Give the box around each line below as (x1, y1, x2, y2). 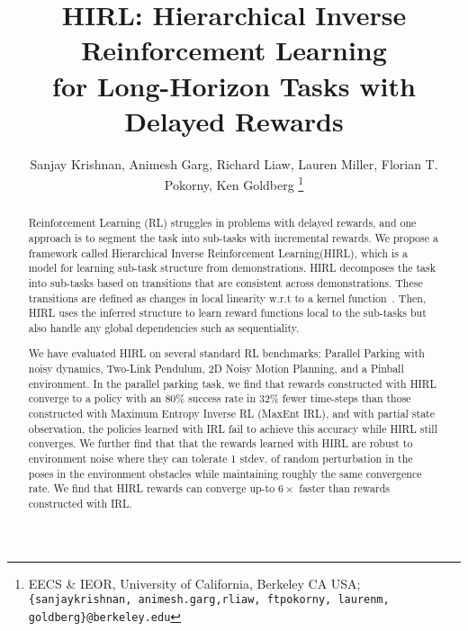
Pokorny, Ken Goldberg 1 (164, 173, 304, 194)
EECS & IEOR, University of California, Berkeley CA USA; (28, 573, 361, 592)
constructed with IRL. (28, 496, 132, 511)
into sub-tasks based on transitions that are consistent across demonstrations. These (28, 275, 423, 290)
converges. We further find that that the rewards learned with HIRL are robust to (28, 436, 413, 451)
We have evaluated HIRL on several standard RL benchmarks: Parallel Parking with (28, 346, 425, 361)
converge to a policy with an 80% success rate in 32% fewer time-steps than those (28, 391, 411, 406)
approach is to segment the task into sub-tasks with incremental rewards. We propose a (28, 230, 438, 245)
